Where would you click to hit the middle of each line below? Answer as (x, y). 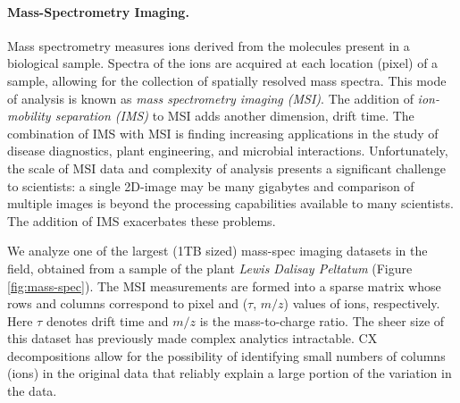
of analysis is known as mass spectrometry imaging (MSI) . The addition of (210, 98)
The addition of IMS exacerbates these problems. (142, 220)
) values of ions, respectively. (362, 303)
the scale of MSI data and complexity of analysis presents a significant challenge (226, 168)
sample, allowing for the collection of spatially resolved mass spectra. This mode (227, 80)
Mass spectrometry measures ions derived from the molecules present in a (209, 45)
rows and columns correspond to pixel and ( (128, 303)
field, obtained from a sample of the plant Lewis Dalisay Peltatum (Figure (210, 268)
